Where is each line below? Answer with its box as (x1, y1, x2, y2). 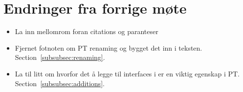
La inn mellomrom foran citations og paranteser (15, 26, 158, 37)
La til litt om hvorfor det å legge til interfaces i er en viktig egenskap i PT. (15, 68, 240, 78)
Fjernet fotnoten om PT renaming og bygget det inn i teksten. (15, 42, 202, 53)
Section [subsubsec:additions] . (15, 78, 105, 88)
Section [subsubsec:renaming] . (15, 52, 105, 62)
